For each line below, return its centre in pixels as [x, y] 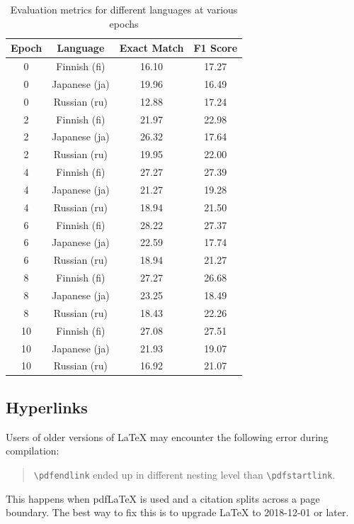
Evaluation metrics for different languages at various [124, 9]
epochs [124, 23]
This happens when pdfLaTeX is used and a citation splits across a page [163, 498]
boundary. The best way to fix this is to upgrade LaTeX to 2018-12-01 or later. [177, 512]
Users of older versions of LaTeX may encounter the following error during [167, 436]
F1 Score [216, 48]
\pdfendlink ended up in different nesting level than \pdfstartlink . [184, 474]
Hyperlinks [47, 407]
